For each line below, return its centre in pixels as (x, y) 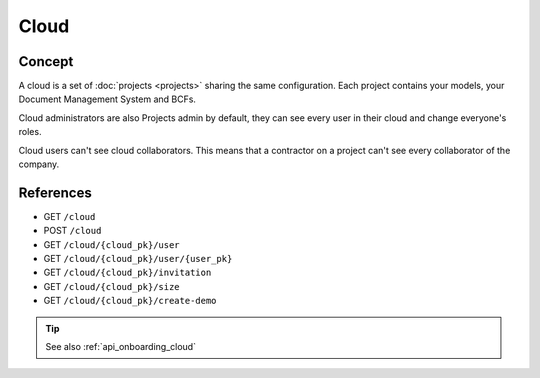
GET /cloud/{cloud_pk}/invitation (127, 272)
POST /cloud (72, 231)
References (55, 192)
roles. (30, 132)
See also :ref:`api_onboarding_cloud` (121, 347)
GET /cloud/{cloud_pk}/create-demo (130, 301)
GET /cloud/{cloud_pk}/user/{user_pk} (138, 259)
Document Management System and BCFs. (107, 99)
